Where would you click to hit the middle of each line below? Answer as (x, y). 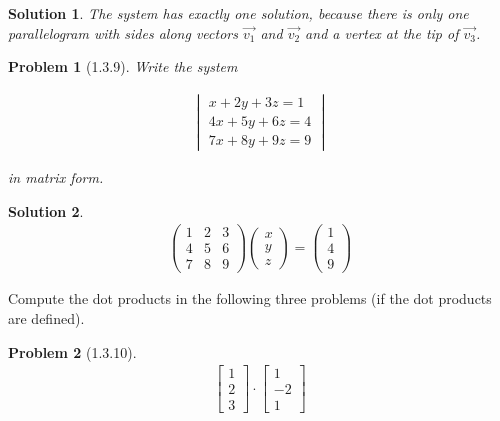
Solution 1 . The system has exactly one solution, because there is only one (238, 13)
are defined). (46, 318)
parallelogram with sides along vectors (123, 32)
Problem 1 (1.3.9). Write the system (123, 66)
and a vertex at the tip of (382, 32)
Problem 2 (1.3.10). (72, 351)
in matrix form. (56, 177)
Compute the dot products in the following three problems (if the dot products (250, 298)
